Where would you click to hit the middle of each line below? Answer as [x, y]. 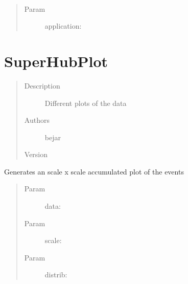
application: [63, 26]
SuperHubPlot [56, 61]
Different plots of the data [86, 103]
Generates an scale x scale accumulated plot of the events [94, 171]
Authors [37, 120]
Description [42, 85]
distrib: [56, 275]
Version [36, 154]
